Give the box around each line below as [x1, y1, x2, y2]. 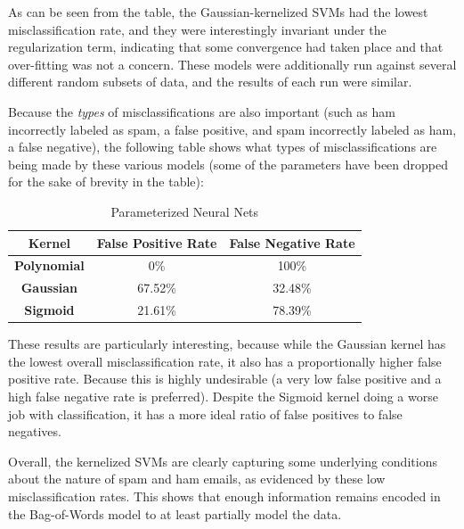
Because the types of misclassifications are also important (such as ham [8, 102, 395, 120]
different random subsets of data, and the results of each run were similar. [8, 72, 412, 91]
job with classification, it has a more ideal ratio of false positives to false [8, 404, 403, 423]
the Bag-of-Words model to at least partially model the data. [8, 504, 342, 523]
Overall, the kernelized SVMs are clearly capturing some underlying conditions [8, 451, 437, 470]
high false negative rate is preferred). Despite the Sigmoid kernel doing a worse [8, 386, 438, 405]
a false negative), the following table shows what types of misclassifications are [8, 137, 437, 156]
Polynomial [14, 256, 85, 275]
